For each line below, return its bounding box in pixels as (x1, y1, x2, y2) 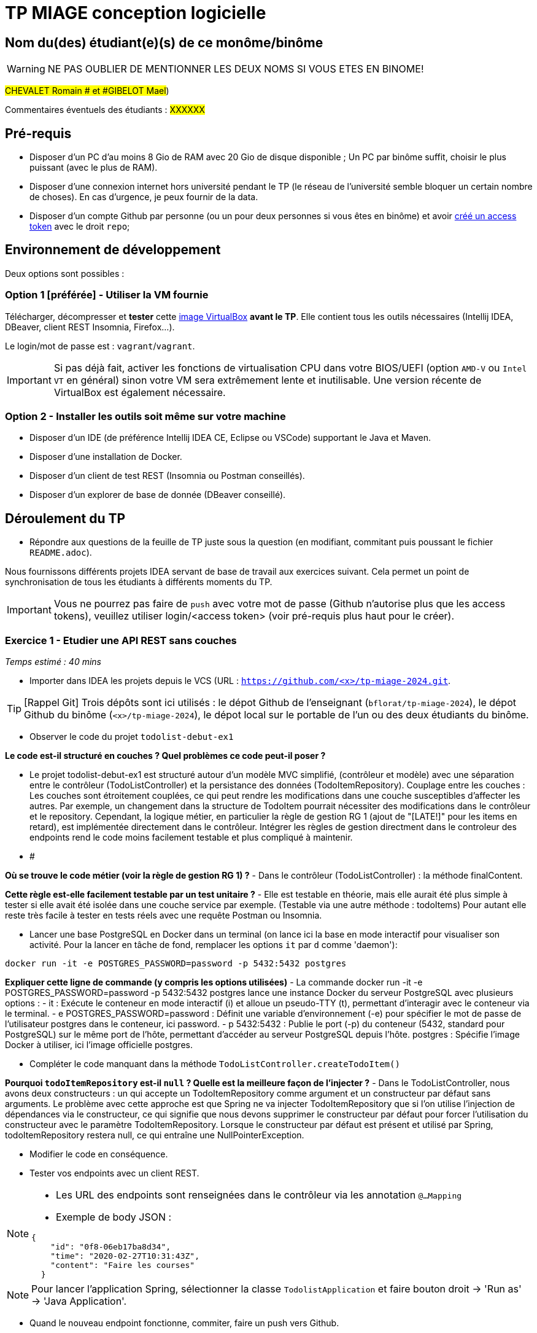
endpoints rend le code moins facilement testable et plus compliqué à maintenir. (29, 831, 353, 842)
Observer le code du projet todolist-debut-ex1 (29, 731, 234, 742)
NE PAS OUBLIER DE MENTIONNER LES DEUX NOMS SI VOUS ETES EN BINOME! (47, 63, 424, 76)
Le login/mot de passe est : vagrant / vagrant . (5, 340, 195, 351)
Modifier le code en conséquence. (29, 1148, 168, 1159)
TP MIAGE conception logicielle (5, 2, 266, 23)
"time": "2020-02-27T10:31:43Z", (50, 1251, 199, 1261)
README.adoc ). (29, 547, 92, 558)
